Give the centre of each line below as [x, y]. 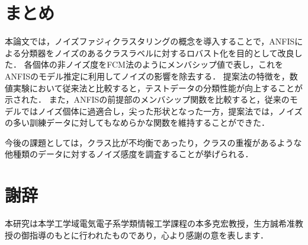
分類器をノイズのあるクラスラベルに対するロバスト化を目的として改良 [158, 52]
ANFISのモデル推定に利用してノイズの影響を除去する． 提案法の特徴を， [147, 76]
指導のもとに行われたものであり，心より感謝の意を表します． [149, 235]
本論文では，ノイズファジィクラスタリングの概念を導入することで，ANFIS [150, 41]
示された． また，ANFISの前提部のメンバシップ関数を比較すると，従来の [147, 99]
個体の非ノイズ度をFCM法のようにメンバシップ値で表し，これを [158, 64]
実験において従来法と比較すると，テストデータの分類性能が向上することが [158, 87]
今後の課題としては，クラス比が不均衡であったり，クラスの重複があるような [153, 142]
